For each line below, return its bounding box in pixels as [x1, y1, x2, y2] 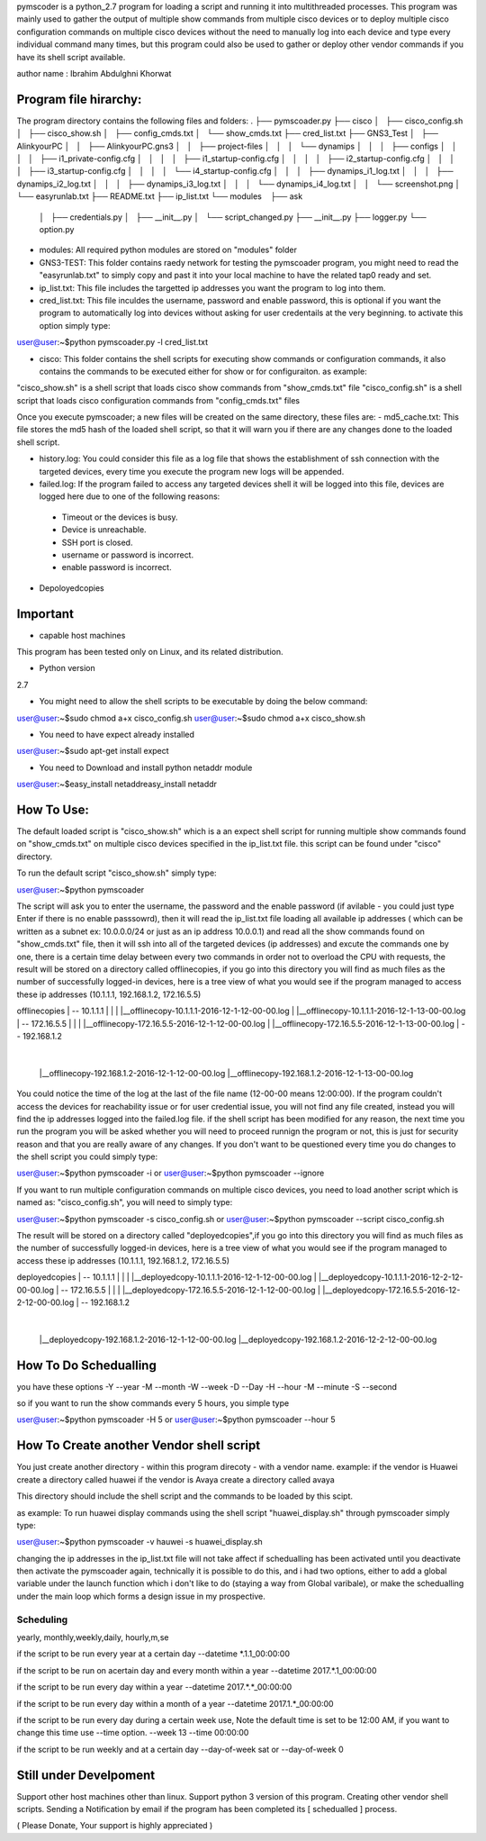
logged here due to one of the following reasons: [39, 491, 220, 502]
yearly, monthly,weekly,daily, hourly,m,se [16, 1632, 169, 1643]
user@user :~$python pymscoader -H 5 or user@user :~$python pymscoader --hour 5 [16, 1414, 336, 1425]
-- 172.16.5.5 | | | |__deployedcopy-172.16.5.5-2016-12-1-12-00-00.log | [60, 1284, 321, 1295]
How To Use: [16, 802, 89, 817]
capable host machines [39, 630, 126, 640]
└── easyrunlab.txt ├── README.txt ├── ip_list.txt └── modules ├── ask [16, 191, 303, 202]
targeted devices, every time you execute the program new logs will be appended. [39, 466, 345, 476]
